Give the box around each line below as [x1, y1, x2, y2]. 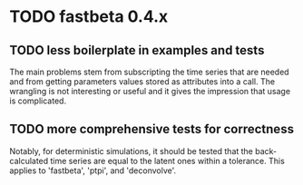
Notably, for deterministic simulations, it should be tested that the [9, 145, 254, 156]
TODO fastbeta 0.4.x [9, 6, 169, 27]
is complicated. [9, 95, 66, 106]
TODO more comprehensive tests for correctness [9, 122, 295, 137]
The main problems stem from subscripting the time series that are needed [9, 66, 289, 77]
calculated [9, 155, 49, 166]
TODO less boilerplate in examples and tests [9, 43, 265, 58]
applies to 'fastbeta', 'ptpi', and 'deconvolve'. [9, 165, 177, 176]
